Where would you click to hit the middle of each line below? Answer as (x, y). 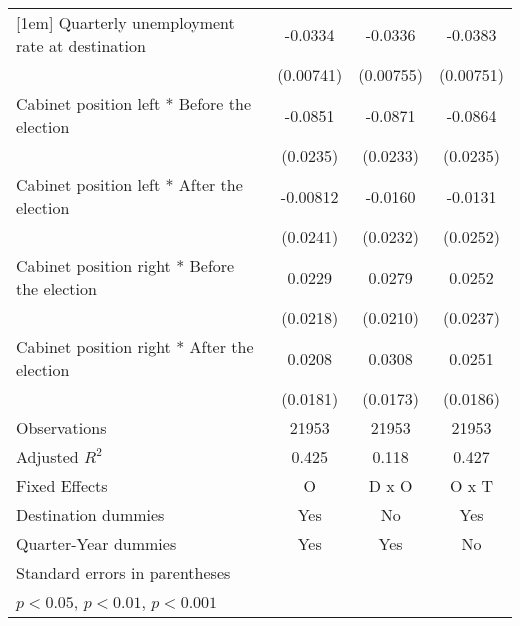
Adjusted (47, 456)
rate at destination (81, 45)
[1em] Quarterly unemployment (125, 22)
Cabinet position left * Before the (134, 103)
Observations (61, 427)
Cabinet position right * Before (125, 265)
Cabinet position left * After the (129, 184)
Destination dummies (90, 514)
